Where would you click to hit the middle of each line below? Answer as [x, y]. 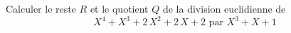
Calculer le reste [41, 8]
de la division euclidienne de [224, 8]
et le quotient [119, 8]
